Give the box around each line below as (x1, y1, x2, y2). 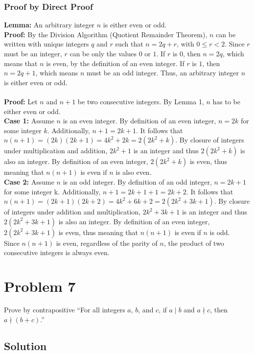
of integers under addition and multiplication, (4, 207, 141, 217)
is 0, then (172, 48, 201, 58)
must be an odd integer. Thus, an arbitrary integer (86, 68, 239, 78)
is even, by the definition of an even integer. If (46, 58, 185, 68)
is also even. (115, 167, 152, 177)
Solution (4, 338, 47, 353)
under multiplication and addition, (4, 145, 108, 156)
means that (4, 58, 38, 68)
